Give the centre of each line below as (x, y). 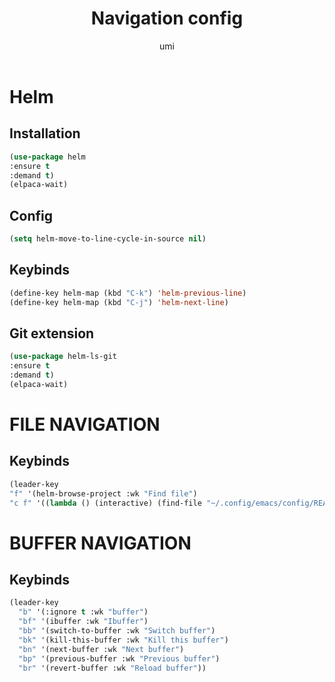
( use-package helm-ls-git (63, 357)
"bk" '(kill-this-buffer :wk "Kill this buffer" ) (123, 640)
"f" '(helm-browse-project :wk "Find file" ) (103, 493)
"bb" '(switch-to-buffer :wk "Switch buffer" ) (117, 631)
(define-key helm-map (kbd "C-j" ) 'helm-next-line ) (119, 302)
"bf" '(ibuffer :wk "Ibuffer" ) (83, 622)
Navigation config (167, 18)
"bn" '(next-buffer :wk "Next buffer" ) (101, 649)
